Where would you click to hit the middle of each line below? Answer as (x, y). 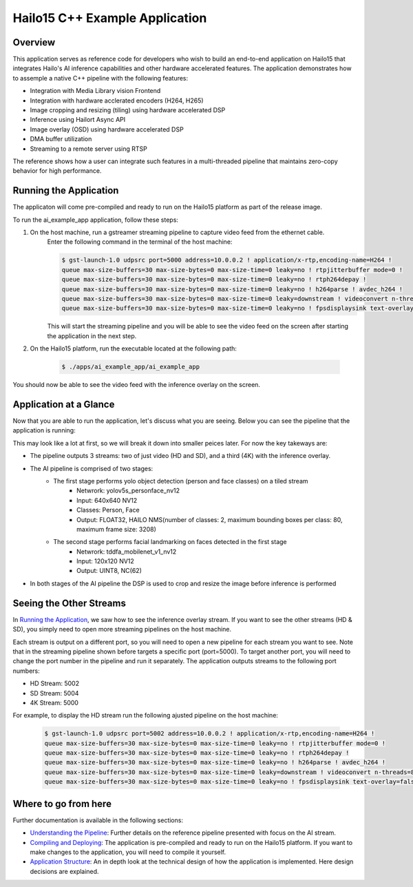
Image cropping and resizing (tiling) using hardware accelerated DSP (128, 110)
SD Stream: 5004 (54, 693)
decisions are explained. (64, 871)
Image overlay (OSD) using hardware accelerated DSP (107, 129)
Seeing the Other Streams (70, 603)
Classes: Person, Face (108, 510)
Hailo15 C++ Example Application (110, 18)
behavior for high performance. (57, 171)
